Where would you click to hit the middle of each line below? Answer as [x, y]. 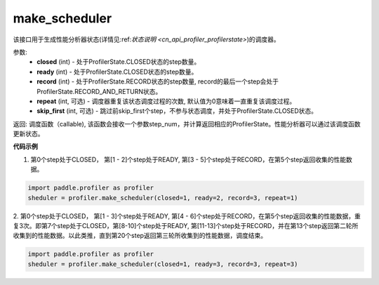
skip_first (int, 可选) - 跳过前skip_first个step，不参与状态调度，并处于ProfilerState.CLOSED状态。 [177, 111]
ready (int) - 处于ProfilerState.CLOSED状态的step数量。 [117, 72]
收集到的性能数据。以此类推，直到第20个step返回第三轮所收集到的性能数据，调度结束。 [140, 236]
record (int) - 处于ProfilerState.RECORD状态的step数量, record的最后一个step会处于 [158, 81]
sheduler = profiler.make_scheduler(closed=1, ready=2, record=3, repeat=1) [163, 198]
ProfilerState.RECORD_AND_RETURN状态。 [99, 91]
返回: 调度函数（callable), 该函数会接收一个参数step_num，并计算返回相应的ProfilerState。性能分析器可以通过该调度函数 [187, 124]
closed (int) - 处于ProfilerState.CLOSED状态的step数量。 [119, 62]
